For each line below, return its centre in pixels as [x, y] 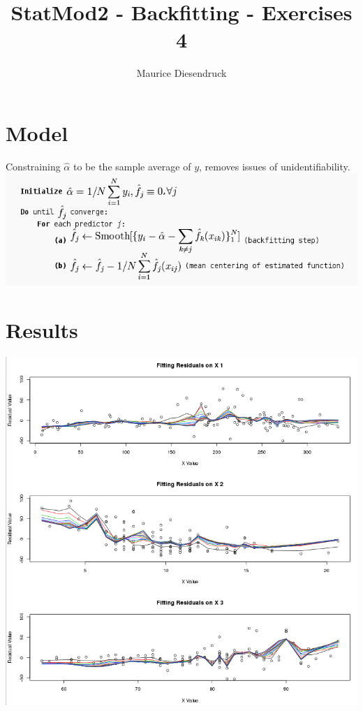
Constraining [33, 166]
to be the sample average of [132, 166]
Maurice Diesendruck [181, 73]
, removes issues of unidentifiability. [275, 166]
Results [42, 329]
